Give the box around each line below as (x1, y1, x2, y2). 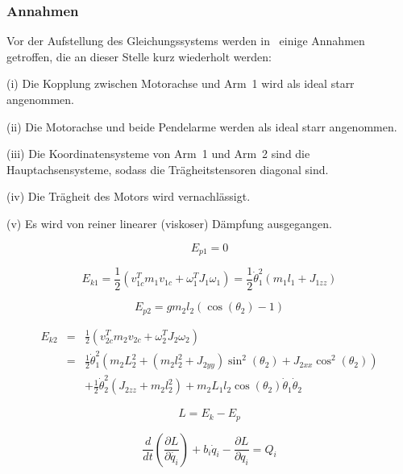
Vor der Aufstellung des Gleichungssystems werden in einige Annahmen (6, 32, 365, 49)
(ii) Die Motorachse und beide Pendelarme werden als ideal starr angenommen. (6, 118, 397, 135)
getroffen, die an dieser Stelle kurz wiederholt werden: (6, 48, 272, 64)
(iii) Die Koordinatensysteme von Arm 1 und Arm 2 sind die (6, 145, 310, 162)
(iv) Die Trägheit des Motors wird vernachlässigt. (6, 188, 251, 205)
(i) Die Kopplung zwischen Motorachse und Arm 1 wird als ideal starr (6, 75, 355, 92)
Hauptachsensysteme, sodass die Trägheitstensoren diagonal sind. (6, 160, 329, 177)
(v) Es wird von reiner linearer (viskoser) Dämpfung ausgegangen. (6, 214, 332, 231)
